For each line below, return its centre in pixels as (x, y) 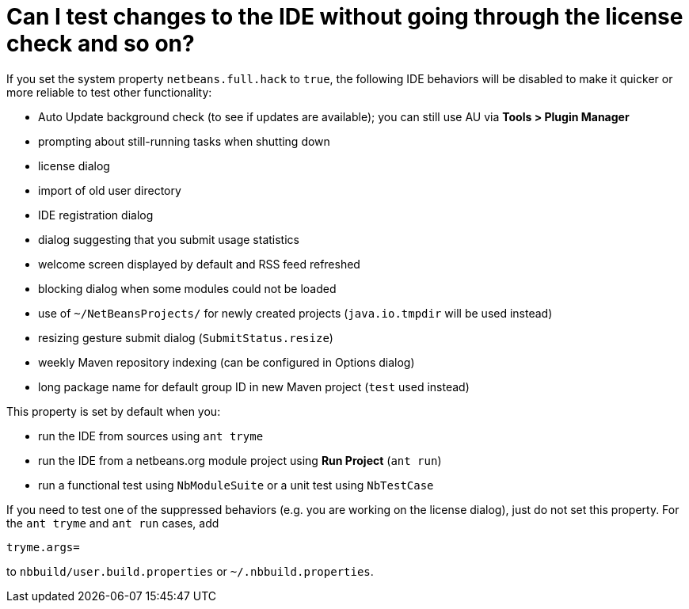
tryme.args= (43, 547)
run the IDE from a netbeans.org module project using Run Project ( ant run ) (240, 460)
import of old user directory (110, 190)
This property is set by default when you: (114, 411)
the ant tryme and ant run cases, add (113, 523)
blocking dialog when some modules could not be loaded (187, 288)
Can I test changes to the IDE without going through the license (345, 17)
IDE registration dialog (96, 215)
